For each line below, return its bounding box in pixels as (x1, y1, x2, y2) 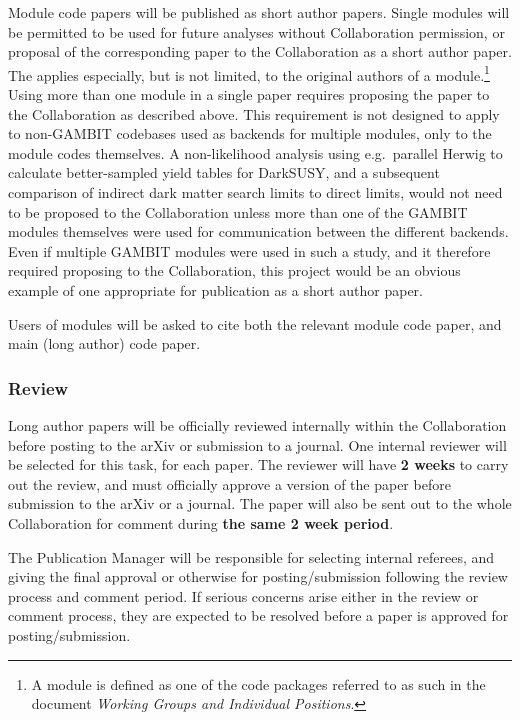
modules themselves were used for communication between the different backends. (8, 221, 509, 242)
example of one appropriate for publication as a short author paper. (8, 279, 424, 300)
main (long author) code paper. (8, 333, 201, 354)
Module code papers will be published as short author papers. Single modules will (8, 2, 510, 22)
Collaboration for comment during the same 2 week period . (8, 512, 394, 533)
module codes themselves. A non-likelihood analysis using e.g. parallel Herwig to (8, 142, 503, 163)
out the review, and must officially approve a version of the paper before (8, 473, 451, 494)
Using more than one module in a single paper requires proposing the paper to (8, 84, 490, 105)
